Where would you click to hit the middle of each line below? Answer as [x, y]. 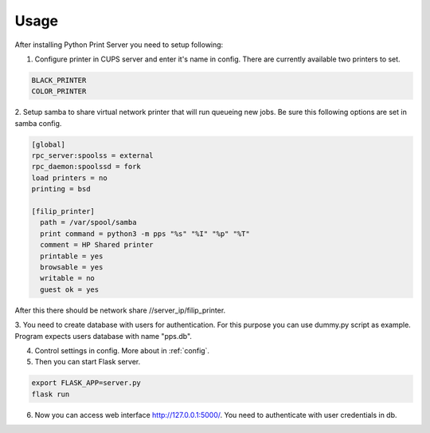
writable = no [68, 278]
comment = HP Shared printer [97, 245]
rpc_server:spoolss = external [93, 156]
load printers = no [69, 178]
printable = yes [72, 256]
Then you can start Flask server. [88, 362]
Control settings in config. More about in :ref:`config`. [122, 350]
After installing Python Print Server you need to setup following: [119, 45]
